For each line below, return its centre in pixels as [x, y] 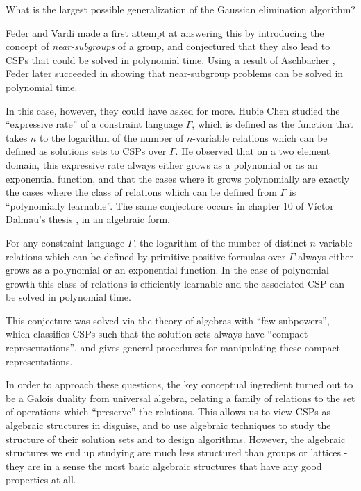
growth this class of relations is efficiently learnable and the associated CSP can [175, 283]
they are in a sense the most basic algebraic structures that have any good [164, 466]
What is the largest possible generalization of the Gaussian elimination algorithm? [180, 9]
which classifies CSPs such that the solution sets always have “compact [157, 334]
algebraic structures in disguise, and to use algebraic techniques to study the [168, 425]
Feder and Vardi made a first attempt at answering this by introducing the [165, 32]
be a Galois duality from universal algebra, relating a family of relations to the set [180, 398]
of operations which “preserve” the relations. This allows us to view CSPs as [168, 411]
